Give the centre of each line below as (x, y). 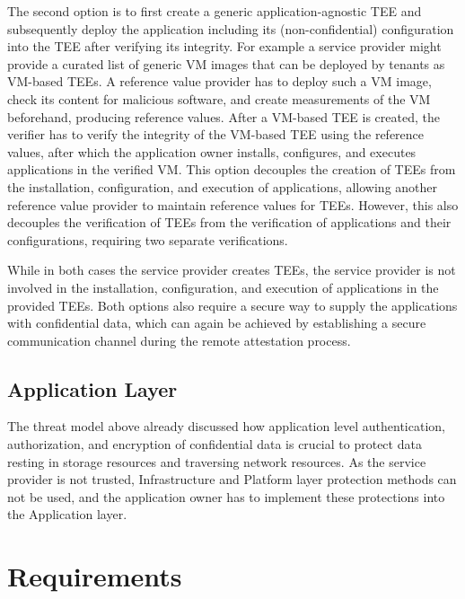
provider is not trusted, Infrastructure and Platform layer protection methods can (232, 479)
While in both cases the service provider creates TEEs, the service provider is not (232, 270)
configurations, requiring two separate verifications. (148, 239)
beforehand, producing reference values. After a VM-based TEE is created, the (224, 116)
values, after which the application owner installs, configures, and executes (212, 151)
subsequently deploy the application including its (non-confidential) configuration (231, 28)
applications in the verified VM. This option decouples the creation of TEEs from (232, 169)
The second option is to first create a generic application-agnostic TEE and (215, 11)
